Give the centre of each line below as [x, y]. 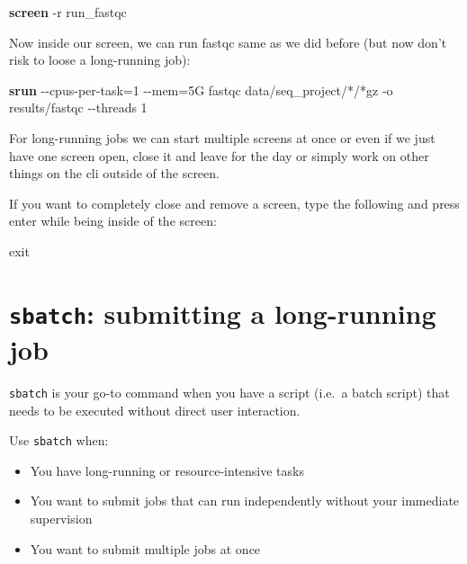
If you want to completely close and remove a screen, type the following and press [234, 203]
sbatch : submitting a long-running [223, 313]
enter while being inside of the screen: [113, 221]
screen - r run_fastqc [68, 12]
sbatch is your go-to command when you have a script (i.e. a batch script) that [229, 392]
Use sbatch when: [59, 440]
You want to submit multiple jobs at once [145, 548]
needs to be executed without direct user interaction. [155, 410]
